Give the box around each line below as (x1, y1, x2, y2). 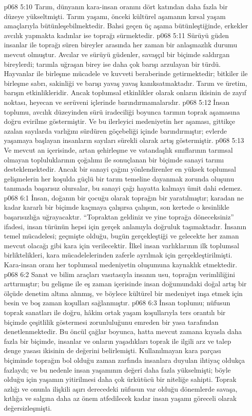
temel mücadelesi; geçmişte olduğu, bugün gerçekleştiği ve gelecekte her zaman (4, 231, 239, 241)
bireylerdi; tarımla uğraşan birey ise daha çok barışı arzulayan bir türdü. (4, 59, 221, 69)
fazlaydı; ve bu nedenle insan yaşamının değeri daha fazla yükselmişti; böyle (4, 364, 231, 375)
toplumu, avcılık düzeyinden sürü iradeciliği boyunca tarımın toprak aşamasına (4, 106, 240, 117)
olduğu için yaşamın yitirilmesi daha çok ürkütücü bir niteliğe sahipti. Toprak (4, 374, 236, 384)
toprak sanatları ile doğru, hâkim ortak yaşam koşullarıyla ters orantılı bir (4, 307, 226, 317)
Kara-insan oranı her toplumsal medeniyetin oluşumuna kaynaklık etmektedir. (4, 259, 237, 270)
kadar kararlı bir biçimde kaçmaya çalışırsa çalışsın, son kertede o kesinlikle (4, 202, 230, 212)
